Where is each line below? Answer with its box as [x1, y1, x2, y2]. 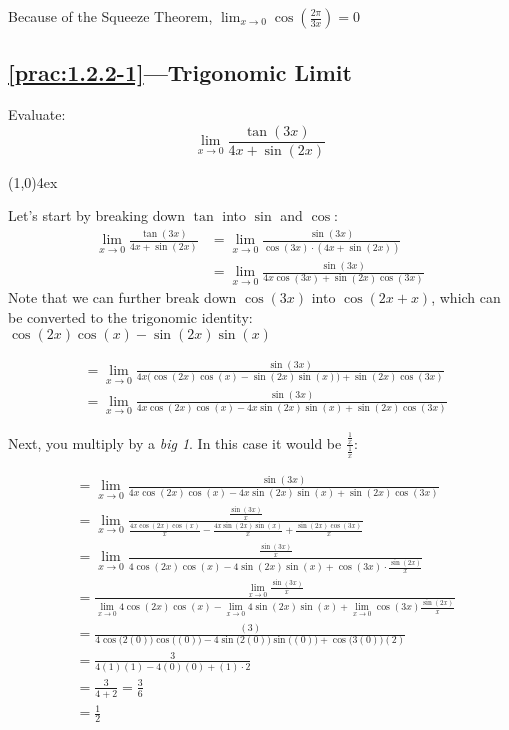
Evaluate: [8, 104, 66, 125]
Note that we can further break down [8, 287, 237, 308]
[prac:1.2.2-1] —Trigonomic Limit [8, 57, 352, 88]
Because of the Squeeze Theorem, [8, 6, 213, 26]
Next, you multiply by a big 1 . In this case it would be [8, 432, 342, 453]
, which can [431, 287, 501, 308]
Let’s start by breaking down [8, 205, 185, 226]
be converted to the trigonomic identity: [8, 306, 253, 327]
